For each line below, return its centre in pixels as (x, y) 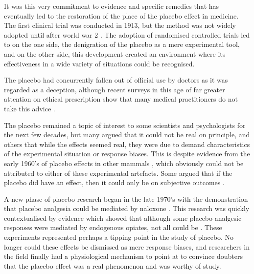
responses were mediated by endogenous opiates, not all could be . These (113, 227)
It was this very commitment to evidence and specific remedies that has (112, 6)
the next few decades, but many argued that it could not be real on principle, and (127, 135)
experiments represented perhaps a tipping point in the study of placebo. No (119, 237)
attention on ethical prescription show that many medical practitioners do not (121, 99)
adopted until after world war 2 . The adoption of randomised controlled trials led (127, 34)
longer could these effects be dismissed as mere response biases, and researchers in (127, 246)
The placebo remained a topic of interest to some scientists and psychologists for (125, 125)
